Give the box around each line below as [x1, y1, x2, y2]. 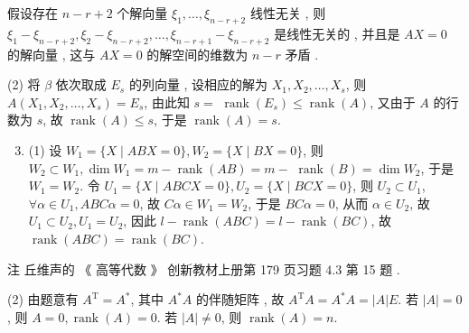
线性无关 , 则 [249, 4, 326, 22]
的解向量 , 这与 [7, 44, 96, 63]
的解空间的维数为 [146, 44, 249, 63]
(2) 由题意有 [7, 290, 79, 309]
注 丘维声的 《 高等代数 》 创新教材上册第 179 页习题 [7, 259, 322, 278]
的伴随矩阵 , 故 [195, 290, 285, 309]
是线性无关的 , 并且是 [274, 23, 400, 42]
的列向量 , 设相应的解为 [128, 75, 268, 94]
